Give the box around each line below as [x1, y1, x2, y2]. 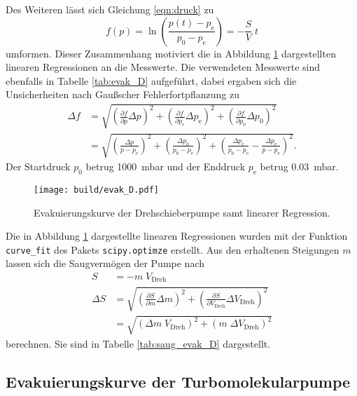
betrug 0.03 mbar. [260, 159, 339, 174]
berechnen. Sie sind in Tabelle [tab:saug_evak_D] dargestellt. [6, 336, 271, 350]
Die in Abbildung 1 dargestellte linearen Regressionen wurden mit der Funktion [6, 228, 348, 243]
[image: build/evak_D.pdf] [34, 184, 159, 195]
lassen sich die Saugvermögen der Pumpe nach [6, 256, 204, 271]
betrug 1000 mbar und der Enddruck [85, 159, 246, 174]
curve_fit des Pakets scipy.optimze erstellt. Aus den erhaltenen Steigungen [6, 242, 339, 257]
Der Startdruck [6, 159, 71, 174]
